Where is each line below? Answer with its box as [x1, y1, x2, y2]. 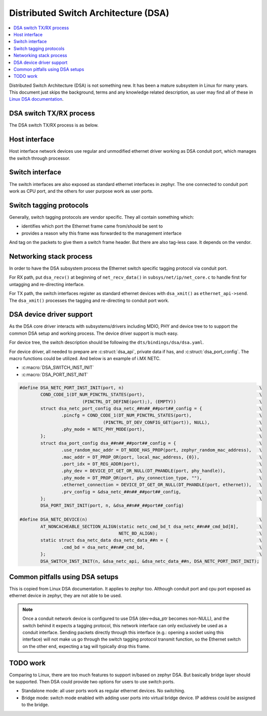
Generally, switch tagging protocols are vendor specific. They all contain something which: [9, 214, 194, 220]
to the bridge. [21, 702, 49, 708]
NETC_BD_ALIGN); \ [118, 531, 262, 536]
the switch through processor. [9, 155, 70, 161]
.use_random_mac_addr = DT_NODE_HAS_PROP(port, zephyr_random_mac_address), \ [61, 447, 262, 453]
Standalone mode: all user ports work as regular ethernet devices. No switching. [21, 688, 185, 694]
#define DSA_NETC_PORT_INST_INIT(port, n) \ [19, 385, 262, 390]
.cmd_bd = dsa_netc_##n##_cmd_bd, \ [61, 544, 262, 550]
